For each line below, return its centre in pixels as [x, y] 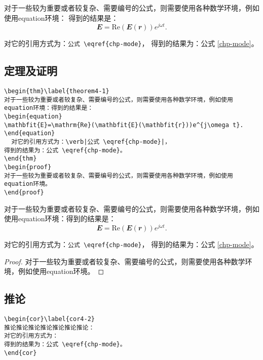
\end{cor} [21, 353]
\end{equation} [30, 133]
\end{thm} [21, 159]
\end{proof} [24, 192]
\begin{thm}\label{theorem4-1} [57, 91]
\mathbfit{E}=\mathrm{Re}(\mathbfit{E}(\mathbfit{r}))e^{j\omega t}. [124, 125]
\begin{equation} [33, 117]
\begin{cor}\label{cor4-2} [49, 319]
